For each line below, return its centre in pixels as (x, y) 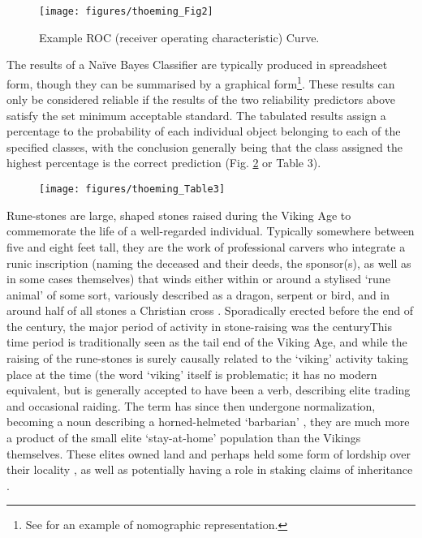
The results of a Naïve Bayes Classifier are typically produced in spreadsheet (197, 65)
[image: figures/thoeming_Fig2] (126, 11)
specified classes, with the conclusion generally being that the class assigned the (205, 146)
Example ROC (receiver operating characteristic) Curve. (179, 37)
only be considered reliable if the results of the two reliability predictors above (201, 99)
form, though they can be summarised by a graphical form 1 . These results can (201, 82)
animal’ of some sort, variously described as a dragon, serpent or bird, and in (198, 294)
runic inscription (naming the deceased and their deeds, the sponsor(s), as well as (209, 263)
